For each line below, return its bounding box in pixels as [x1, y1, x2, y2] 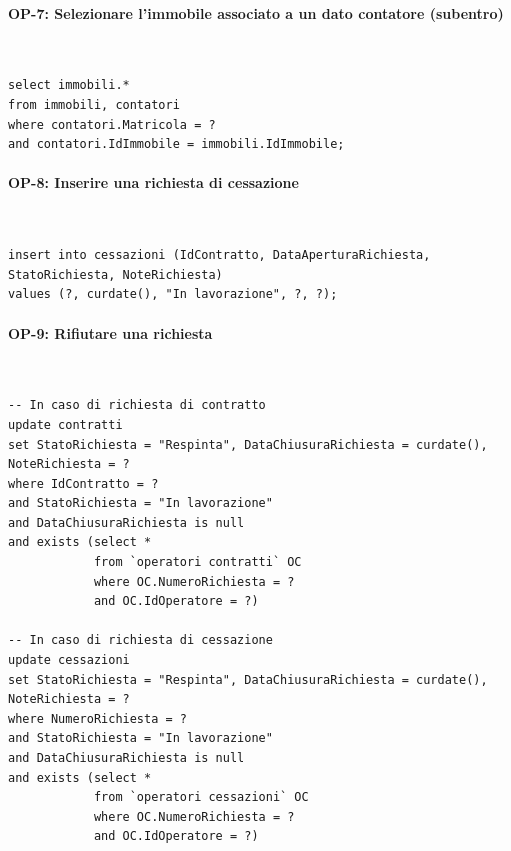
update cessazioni [8, 653, 130, 668]
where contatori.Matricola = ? [8, 117, 216, 132]
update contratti [8, 417, 123, 432]
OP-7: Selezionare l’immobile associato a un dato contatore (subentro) [8, 2, 504, 23]
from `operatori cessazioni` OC [93, 790, 309, 805]
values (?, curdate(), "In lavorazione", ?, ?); [8, 287, 338, 302]
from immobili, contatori [8, 97, 180, 112]
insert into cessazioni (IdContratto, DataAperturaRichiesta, [8, 248, 431, 263]
